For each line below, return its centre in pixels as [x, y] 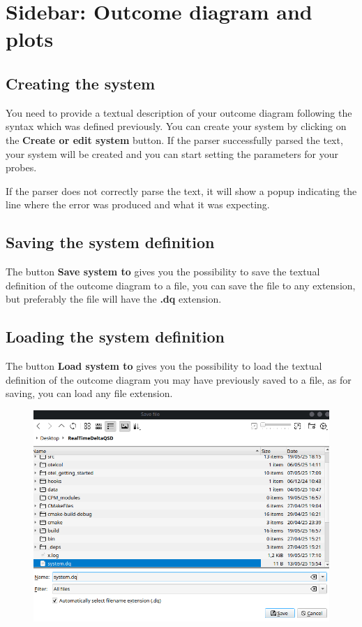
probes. [21, 167]
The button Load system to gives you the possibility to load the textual [164, 366]
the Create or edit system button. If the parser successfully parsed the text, [174, 139]
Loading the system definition [115, 337]
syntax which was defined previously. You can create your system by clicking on [176, 126]
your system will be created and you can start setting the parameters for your [172, 153]
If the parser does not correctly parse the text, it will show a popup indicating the [181, 190]
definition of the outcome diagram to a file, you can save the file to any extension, [181, 285]
